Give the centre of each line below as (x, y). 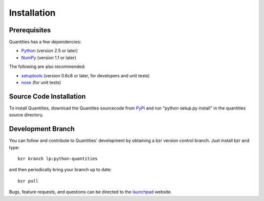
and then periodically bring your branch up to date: (60, 170)
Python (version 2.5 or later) (50, 51)
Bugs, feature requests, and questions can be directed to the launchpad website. (90, 192)
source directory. (26, 115)
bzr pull (28, 181)
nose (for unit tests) (41, 83)
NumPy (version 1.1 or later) (49, 57)
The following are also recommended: (47, 67)
